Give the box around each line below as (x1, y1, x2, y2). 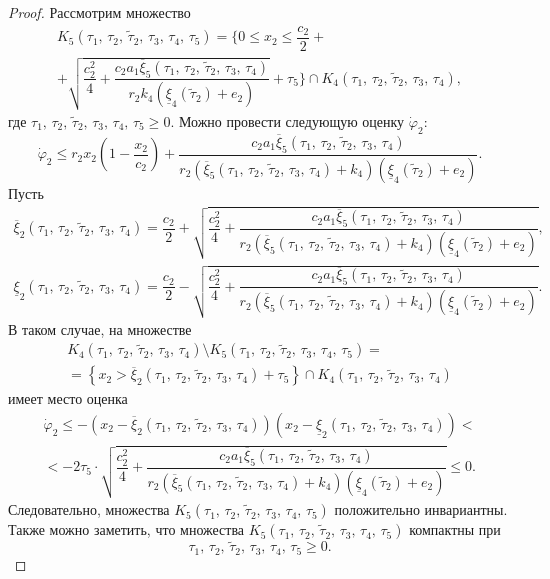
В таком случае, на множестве (8, 318, 192, 339)
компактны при (409, 519, 501, 540)
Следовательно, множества (8, 499, 170, 520)
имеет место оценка (8, 388, 128, 409)
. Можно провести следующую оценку (170, 110, 405, 131)
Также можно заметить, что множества (8, 519, 245, 540)
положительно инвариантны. (334, 499, 508, 520)
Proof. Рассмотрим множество (8, 2, 191, 22)
